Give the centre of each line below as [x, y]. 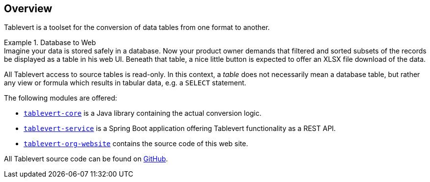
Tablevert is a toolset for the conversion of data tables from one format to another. [137, 27]
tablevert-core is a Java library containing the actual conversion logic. [143, 113]
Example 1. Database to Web [50, 43]
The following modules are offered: [61, 98]
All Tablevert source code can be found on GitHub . [86, 159]
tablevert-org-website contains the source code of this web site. [136, 144]
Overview [28, 9]
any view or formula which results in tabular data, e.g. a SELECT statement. [125, 83]
